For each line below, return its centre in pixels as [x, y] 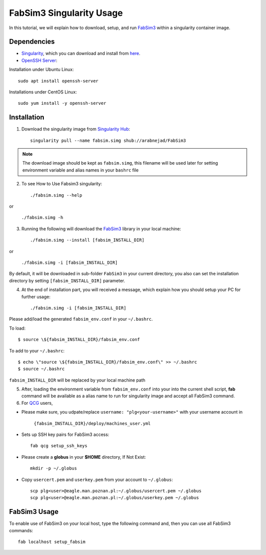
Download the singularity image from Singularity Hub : [76, 129]
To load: [17, 328]
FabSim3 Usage [34, 512]
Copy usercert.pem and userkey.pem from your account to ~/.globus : [97, 479]
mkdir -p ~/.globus [54, 469]
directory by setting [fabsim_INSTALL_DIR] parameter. [67, 280]
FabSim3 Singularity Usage [66, 13]
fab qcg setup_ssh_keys [59, 446]
